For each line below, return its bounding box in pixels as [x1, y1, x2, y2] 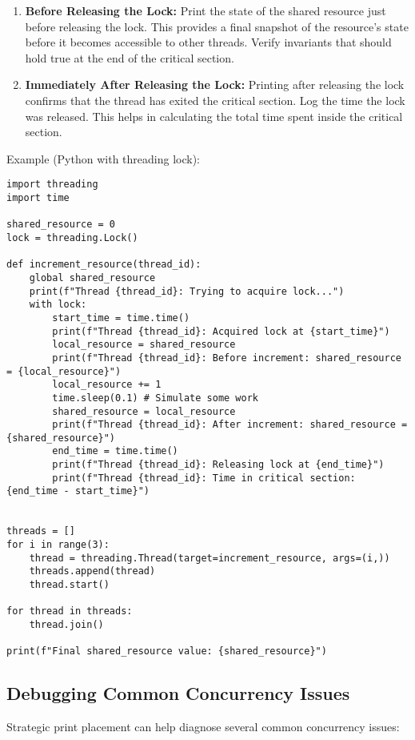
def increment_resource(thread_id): [6, 259, 202, 271]
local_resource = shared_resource [52, 339, 236, 351]
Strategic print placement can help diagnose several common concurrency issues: [6, 718, 400, 735]
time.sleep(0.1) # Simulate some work [52, 392, 258, 404]
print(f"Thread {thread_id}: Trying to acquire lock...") [29, 285, 345, 297]
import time [6, 192, 70, 203]
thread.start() [29, 579, 110, 591]
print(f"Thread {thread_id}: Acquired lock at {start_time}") [52, 325, 390, 337]
